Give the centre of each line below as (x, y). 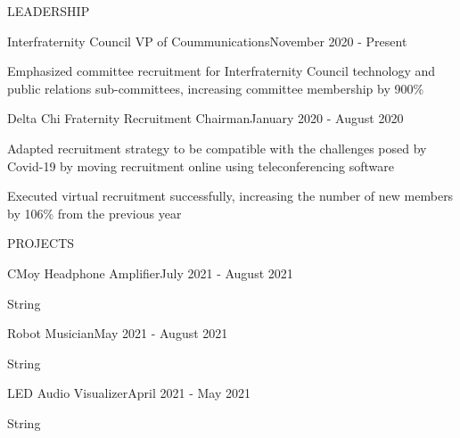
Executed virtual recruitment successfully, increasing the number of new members (230, 196)
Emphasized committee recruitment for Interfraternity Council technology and (222, 71)
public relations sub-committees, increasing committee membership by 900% (216, 88)
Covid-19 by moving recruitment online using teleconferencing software (201, 165)
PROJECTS (41, 243)
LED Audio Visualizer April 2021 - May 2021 (129, 393)
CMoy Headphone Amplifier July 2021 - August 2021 (150, 273)
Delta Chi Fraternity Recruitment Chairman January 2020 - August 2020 (205, 118)
